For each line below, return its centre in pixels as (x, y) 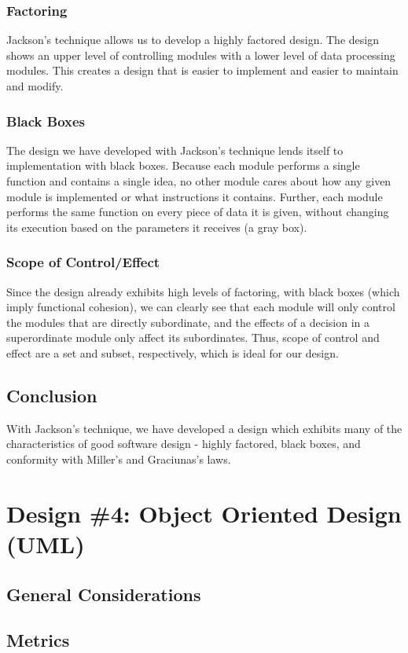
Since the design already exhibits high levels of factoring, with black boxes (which (203, 291)
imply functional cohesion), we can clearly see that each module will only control (201, 307)
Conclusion (52, 395)
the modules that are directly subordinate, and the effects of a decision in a (188, 322)
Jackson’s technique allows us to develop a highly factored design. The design (193, 40)
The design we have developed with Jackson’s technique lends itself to (175, 150)
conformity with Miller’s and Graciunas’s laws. (119, 459)
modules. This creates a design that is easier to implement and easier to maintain (202, 70)
